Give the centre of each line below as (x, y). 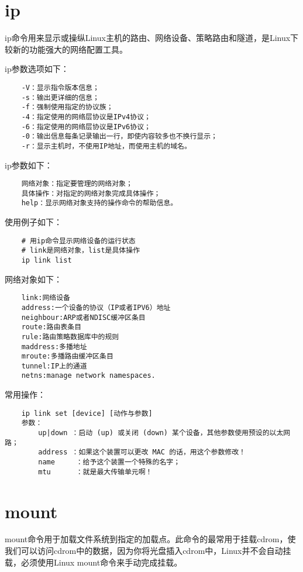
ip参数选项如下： (37, 69)
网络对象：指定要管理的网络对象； (77, 184)
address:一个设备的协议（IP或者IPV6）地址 (96, 307)
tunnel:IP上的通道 (54, 366)
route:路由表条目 (51, 327)
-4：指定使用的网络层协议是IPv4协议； (86, 117)
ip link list (47, 260)
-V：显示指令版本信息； (60, 87)
